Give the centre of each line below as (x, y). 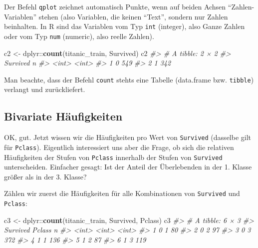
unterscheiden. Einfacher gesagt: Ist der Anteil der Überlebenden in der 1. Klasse (128, 167)
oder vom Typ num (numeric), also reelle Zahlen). (79, 36)
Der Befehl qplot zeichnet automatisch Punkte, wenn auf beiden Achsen (115, 6)
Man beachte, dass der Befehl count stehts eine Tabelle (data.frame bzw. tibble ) (129, 79)
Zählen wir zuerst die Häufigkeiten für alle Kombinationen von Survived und (122, 193)
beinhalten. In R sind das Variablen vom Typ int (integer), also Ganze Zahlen (125, 26)
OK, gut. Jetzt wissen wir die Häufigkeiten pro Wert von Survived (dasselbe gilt (128, 137)
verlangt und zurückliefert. (45, 89)
